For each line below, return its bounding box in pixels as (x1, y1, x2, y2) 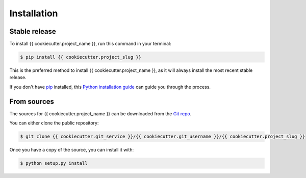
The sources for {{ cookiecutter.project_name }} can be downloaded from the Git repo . (9, 110, 192, 117)
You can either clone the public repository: (9, 120, 99, 126)
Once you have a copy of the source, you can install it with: (9, 147, 134, 153)
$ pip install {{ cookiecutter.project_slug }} (20, 54, 141, 60)
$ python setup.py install (20, 161, 88, 166)
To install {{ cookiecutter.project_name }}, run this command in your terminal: (9, 41, 172, 47)
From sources (9, 97, 55, 106)
